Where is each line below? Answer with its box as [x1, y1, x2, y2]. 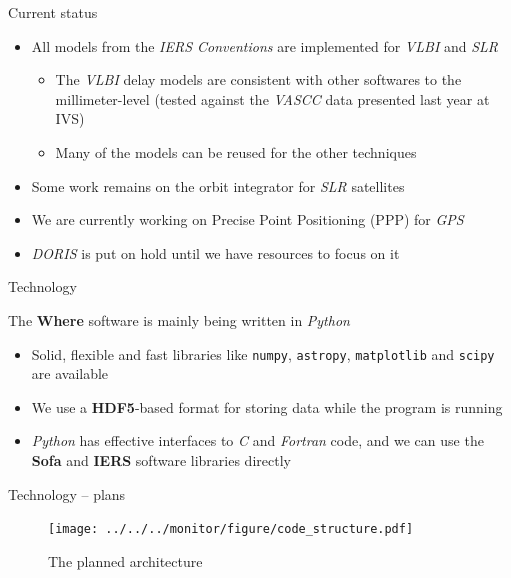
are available [31, 363, 109, 384]
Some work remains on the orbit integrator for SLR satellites [31, 175, 405, 196]
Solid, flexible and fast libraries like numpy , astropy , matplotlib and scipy [31, 343, 495, 364]
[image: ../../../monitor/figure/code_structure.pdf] [48, 522, 414, 537]
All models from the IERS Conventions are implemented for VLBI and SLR [31, 35, 499, 56]
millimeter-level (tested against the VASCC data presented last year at [55, 88, 490, 109]
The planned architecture [48, 550, 203, 571]
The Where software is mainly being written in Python [8, 309, 350, 330]
